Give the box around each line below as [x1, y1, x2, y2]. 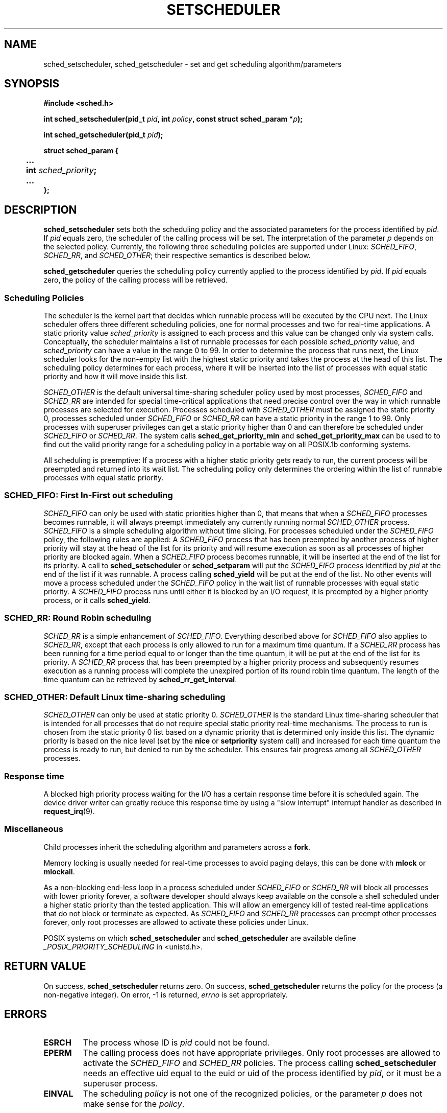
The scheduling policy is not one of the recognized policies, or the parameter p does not [83, 1088, 423, 1099]
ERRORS [4, 1008, 47, 1021]
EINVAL [43, 1088, 73, 1099]
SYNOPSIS [4, 77, 60, 90]
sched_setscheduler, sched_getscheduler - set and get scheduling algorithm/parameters [43, 59, 342, 68]
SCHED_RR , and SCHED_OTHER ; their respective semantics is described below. [43, 251, 311, 260]
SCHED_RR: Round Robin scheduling [4, 613, 152, 623]
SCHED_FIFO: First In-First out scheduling [4, 490, 173, 501]
